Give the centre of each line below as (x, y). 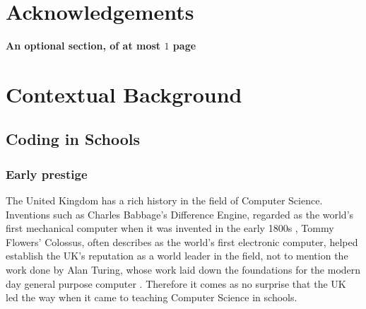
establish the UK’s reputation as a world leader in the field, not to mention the (177, 256)
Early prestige (47, 174)
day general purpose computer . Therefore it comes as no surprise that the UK (176, 283)
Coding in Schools (73, 139)
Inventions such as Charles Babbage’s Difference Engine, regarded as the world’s (180, 214)
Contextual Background (124, 94)
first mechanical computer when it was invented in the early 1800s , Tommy (170, 228)
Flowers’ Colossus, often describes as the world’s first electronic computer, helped (182, 241)
